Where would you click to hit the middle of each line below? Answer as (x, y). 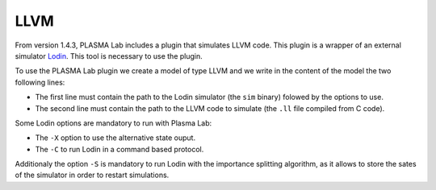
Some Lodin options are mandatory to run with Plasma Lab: (113, 123)
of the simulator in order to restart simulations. (92, 175)
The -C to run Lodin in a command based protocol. (119, 149)
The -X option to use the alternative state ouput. (115, 138)
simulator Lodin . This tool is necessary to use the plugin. (109, 56)
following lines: (40, 82)
